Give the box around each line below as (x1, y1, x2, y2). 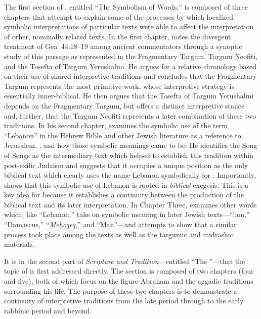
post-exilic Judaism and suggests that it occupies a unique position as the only (4, 159, 248, 170)
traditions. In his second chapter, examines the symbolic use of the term (4, 120, 228, 131)
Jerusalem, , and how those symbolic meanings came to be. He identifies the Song (4, 140, 257, 150)
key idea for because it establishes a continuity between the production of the (4, 189, 244, 200)
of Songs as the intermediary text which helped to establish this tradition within (4, 149, 253, 160)
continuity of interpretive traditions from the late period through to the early (4, 295, 244, 306)
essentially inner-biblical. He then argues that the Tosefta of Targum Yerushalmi (4, 90, 254, 101)
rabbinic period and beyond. (4, 305, 92, 315)
